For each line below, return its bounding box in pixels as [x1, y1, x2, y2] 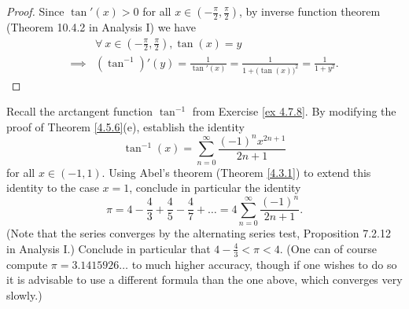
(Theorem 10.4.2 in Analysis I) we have [6, 19, 196, 35]
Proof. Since [6, 3, 64, 19]
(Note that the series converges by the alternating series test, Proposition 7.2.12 [6, 225, 391, 241]
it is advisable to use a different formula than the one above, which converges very [6, 271, 403, 288]
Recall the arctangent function [6, 103, 153, 120]
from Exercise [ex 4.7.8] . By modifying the [192, 103, 396, 120]
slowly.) [6, 286, 42, 303]
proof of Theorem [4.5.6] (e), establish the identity [6, 118, 245, 134]
